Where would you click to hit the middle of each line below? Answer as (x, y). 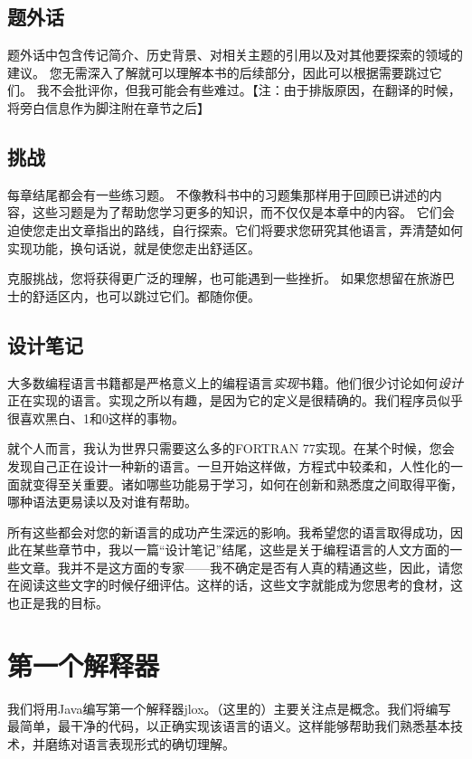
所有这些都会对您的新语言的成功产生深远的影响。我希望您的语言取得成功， (229, 531)
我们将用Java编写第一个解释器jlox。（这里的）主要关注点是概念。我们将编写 (229, 708)
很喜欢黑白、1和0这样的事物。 (96, 417)
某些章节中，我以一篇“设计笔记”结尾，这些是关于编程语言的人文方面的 (241, 550)
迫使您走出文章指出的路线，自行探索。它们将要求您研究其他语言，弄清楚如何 (235, 229)
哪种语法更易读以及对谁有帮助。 (102, 502)
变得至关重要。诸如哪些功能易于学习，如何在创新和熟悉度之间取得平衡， (247, 484)
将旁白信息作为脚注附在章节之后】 (109, 107)
